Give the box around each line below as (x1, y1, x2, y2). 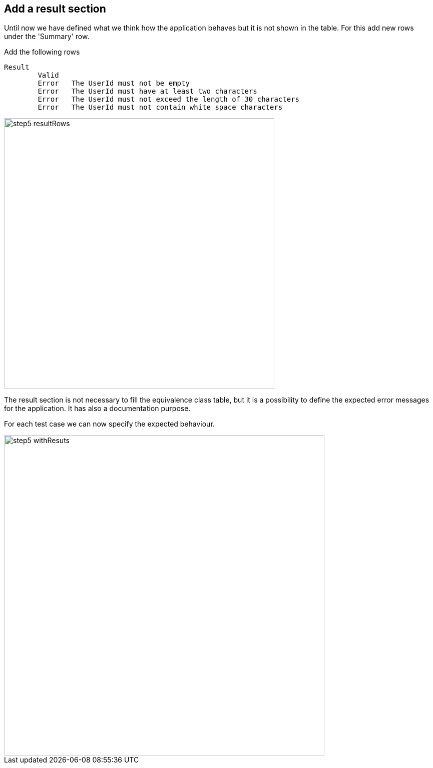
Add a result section (4, 3, 106, 15)
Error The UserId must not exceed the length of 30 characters (38, 95, 300, 104)
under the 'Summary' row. (4, 32, 90, 41)
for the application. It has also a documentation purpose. (4, 404, 191, 413)
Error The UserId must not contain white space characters (38, 103, 283, 112)
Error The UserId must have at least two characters (38, 87, 257, 96)
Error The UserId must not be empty (38, 79, 190, 88)
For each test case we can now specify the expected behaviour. (4, 420, 215, 429)
